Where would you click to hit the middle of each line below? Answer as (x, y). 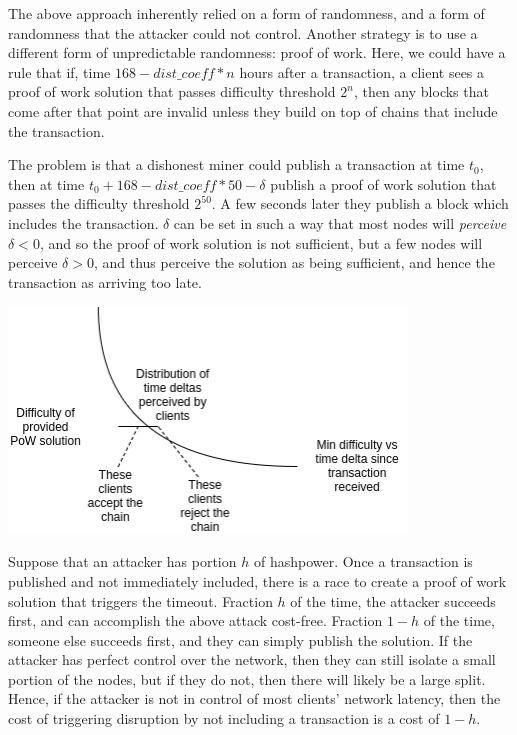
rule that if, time (59, 71)
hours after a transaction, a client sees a (362, 71)
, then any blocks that (421, 91)
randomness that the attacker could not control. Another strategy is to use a (243, 32)
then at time (46, 183)
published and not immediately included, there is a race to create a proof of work (257, 580)
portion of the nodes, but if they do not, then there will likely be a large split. (247, 678)
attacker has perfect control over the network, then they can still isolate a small (252, 659)
